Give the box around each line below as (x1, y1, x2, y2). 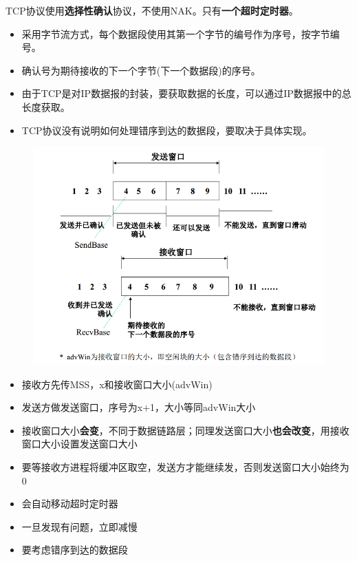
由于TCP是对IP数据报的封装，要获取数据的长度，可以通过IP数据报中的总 (21, 86, 351, 100)
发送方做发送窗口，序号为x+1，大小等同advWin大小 (21, 400, 256, 414)
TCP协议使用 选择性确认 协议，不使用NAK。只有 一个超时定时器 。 (6, 3, 299, 17)
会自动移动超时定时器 (21, 496, 118, 511)
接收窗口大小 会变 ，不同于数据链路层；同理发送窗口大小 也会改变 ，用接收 (21, 423, 349, 437)
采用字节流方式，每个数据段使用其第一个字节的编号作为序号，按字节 (21, 26, 330, 41)
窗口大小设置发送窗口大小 (21, 436, 138, 451)
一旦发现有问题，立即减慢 (21, 519, 138, 533)
